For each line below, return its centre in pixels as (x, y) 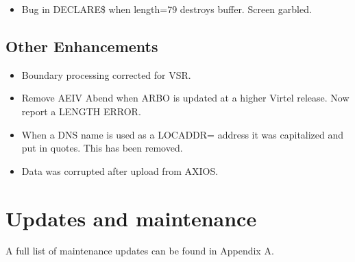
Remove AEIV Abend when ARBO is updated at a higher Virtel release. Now (185, 98)
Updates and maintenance (131, 218)
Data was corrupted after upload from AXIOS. (120, 170)
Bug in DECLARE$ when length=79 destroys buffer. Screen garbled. (167, 9)
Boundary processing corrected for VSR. (106, 74)
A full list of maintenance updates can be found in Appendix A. (140, 251)
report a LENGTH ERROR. (81, 111)
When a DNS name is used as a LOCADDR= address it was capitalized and (183, 134)
